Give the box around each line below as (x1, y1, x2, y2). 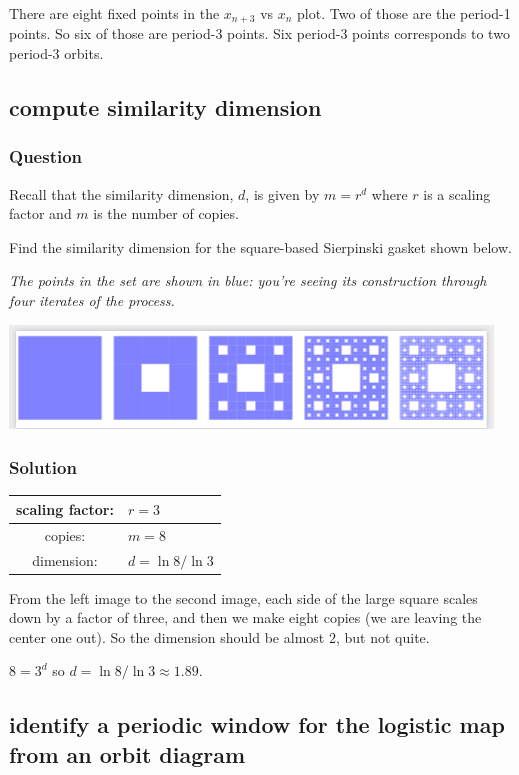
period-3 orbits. (9, 43, 104, 64)
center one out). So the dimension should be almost (9, 626, 325, 647)
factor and (9, 203, 72, 224)
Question (9, 144, 83, 169)
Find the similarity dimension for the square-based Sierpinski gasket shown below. (9, 236, 512, 257)
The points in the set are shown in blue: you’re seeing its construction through (9, 270, 487, 291)
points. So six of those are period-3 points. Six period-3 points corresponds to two (9, 23, 510, 44)
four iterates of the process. (9, 290, 175, 311)
